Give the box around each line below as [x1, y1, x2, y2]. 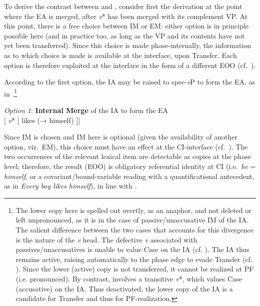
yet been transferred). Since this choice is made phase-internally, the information [4, 40, 251, 50]
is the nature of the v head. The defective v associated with [15, 234, 197, 244]
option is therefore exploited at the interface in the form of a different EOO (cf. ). [4, 59, 256, 70]
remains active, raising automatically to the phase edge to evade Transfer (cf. [15, 253, 252, 264]
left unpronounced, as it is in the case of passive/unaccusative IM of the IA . [15, 214, 249, 225]
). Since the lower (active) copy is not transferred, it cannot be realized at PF [15, 263, 254, 274]
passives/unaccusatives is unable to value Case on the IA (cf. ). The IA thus [15, 244, 249, 254]
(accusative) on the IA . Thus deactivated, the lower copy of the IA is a [15, 283, 233, 293]
